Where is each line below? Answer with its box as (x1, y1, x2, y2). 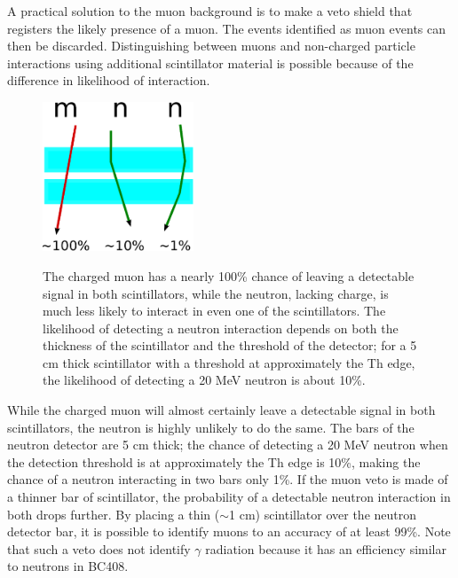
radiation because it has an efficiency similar (205, 539, 446, 558)
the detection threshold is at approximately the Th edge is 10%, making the (7, 452, 421, 471)
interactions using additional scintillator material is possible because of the (7, 53, 414, 72)
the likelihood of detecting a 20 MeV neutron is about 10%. (43, 371, 366, 389)
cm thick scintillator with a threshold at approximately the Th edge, (43, 353, 415, 371)
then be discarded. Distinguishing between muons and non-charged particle (7, 36, 415, 55)
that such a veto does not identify (7, 539, 191, 558)
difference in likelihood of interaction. (7, 71, 210, 90)
